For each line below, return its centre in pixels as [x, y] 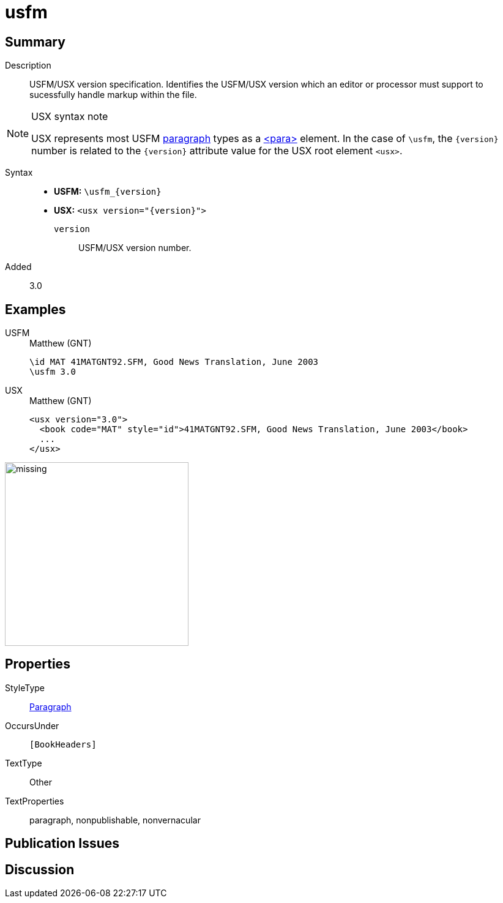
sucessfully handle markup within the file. [113, 95]
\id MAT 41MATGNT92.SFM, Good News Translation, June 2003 [174, 362]
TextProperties [35, 801]
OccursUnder [32, 725]
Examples [35, 309]
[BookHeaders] [63, 744]
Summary [35, 42]
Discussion [40, 869]
